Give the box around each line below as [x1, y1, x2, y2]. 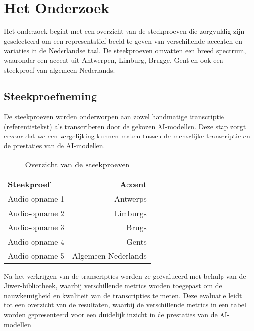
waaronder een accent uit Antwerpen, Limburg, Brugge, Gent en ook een [4, 55, 223, 65]
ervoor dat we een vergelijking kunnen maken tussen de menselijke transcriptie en [4, 131, 250, 141]
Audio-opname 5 [8, 249, 64, 261]
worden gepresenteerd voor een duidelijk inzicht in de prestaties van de [4, 309, 218, 320]
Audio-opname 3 [8, 221, 64, 233]
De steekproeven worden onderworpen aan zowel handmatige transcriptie [4, 111, 224, 122]
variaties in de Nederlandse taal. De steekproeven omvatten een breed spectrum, [4, 45, 246, 55]
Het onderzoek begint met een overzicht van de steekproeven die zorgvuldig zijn [4, 26, 245, 36]
